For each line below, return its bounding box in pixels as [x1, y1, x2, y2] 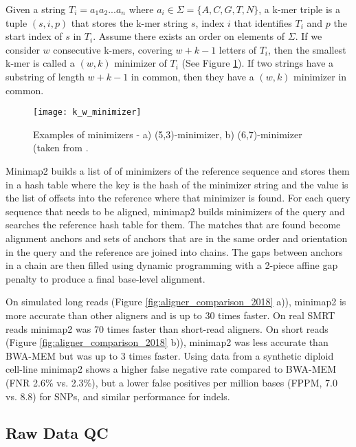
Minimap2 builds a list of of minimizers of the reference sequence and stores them [5, 164, 350, 177]
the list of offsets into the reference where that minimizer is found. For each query [5, 190, 351, 205]
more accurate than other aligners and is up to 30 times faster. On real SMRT [5, 307, 335, 322]
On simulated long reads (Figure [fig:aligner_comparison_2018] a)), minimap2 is [5, 294, 346, 309]
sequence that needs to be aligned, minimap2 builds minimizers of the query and [5, 204, 345, 218]
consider [5, 42, 40, 56]
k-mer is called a [5, 56, 75, 70]
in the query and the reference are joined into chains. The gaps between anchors [5, 244, 343, 259]
